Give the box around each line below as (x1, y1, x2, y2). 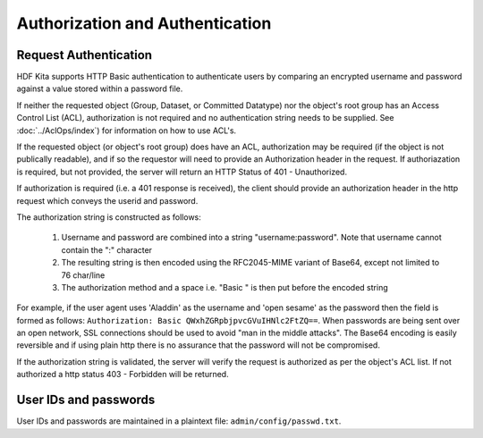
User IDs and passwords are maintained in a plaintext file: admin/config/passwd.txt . (16, 416, 342, 426)
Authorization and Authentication (16, 13, 272, 33)
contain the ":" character (61, 244, 152, 255)
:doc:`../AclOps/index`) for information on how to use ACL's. (16, 125, 237, 136)
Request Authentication (16, 47, 152, 63)
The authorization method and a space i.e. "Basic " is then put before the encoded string (61, 282, 388, 292)
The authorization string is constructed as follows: (16, 211, 201, 223)
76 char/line (61, 269, 106, 281)
